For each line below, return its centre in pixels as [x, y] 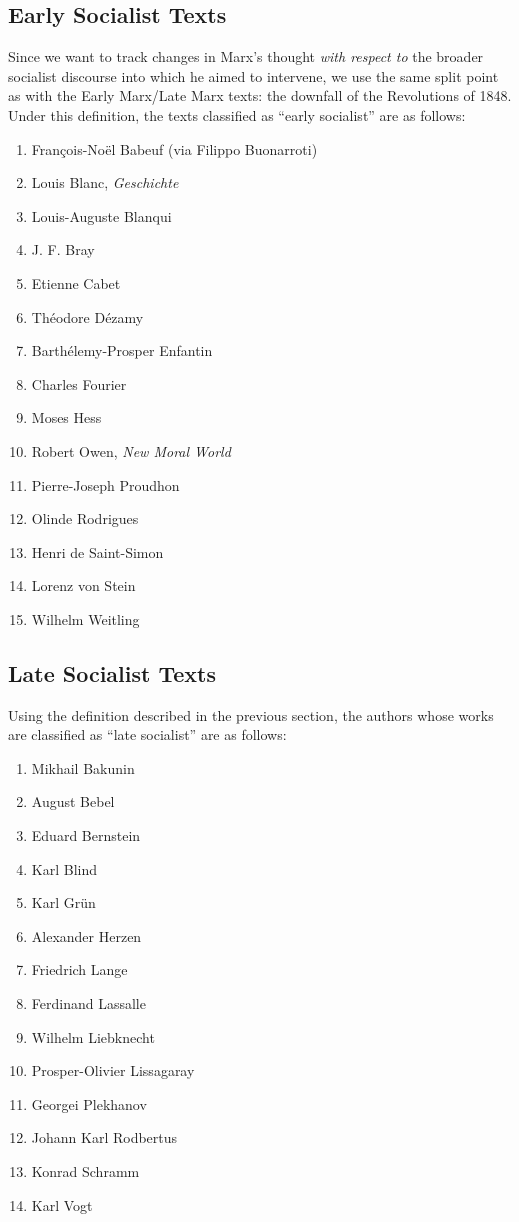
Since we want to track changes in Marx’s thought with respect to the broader [246, 56]
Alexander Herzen [86, 935]
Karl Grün [63, 902]
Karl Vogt [62, 1204]
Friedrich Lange [79, 969]
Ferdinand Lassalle [88, 1003]
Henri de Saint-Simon [97, 551]
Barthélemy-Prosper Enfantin [122, 350]
